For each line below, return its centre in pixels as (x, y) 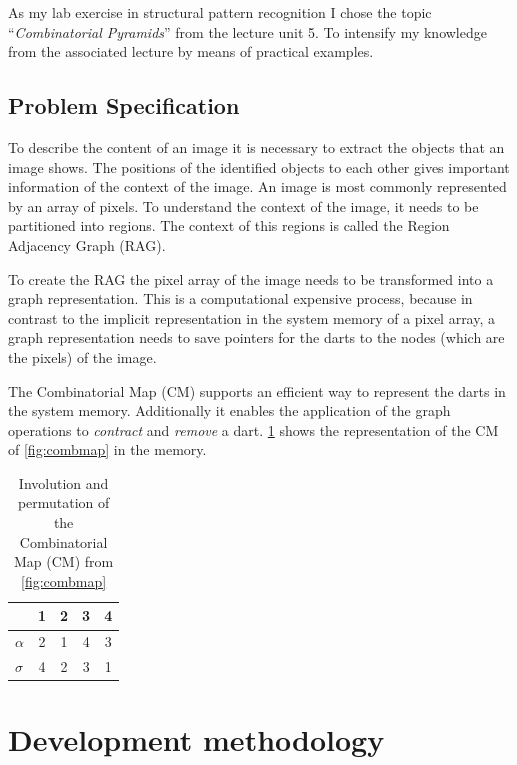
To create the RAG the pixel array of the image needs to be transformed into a (251, 278)
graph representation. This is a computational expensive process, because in (240, 298)
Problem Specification (124, 105)
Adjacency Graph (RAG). (87, 244)
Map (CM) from (64, 561)
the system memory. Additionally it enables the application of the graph (229, 410)
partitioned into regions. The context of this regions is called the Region (229, 225)
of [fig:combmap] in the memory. (107, 449)
